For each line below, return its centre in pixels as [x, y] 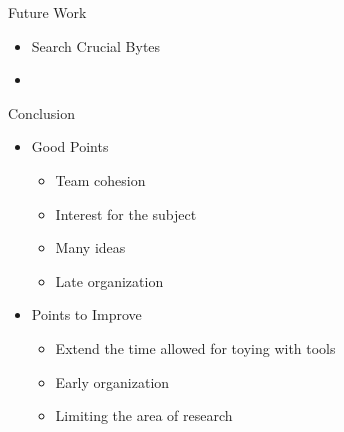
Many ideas [90, 247]
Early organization [112, 381]
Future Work [47, 12]
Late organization [109, 280]
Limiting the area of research [144, 415]
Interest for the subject [126, 213]
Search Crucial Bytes [96, 45]
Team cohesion [100, 179]
